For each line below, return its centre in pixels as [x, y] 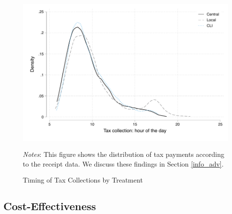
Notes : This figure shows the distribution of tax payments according [124, 154]
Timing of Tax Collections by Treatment [83, 180]
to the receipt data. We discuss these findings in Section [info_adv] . [123, 163]
